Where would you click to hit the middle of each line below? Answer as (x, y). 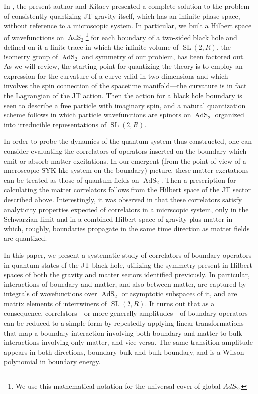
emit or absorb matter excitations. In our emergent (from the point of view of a (125, 160)
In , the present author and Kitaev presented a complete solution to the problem (127, 6)
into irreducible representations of (55, 124)
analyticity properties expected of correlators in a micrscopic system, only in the (126, 209)
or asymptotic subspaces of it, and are (179, 294)
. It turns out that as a (180, 303)
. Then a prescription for (198, 180)
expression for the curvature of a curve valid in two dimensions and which (116, 76)
